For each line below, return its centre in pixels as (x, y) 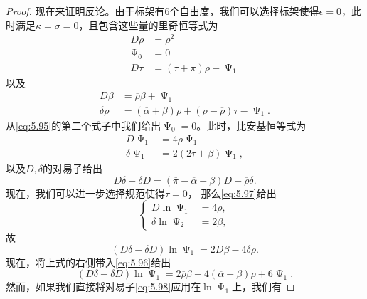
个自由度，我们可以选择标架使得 (244, 11)
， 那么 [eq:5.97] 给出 (232, 193)
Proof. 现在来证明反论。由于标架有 (85, 11)
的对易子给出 (73, 168)
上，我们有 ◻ (263, 287)
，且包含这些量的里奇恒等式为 (148, 25)
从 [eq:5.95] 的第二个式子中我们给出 (84, 125)
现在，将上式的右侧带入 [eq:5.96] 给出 (89, 262)
